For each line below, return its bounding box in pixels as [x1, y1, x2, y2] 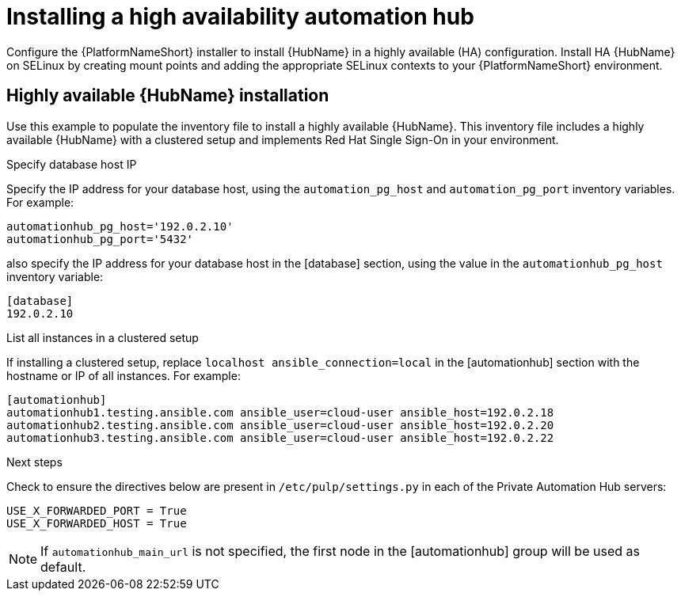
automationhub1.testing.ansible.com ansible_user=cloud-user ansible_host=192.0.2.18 [6, 405, 554, 419]
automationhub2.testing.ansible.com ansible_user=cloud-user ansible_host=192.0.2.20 [6, 418, 554, 432]
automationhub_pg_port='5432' [6, 232, 194, 245]
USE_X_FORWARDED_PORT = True [6, 504, 187, 517]
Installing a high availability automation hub [6, 3, 474, 30]
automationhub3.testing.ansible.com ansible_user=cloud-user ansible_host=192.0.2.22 [6, 431, 554, 444]
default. [40, 558, 86, 575]
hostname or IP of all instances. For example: [6, 368, 241, 382]
